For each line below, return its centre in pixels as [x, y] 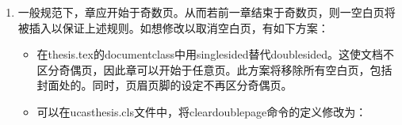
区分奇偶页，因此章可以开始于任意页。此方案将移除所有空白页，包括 [214, 69]
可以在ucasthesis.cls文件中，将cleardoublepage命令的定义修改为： [202, 111]
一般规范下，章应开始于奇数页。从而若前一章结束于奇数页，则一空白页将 [207, 12]
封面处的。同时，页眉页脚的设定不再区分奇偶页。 [165, 85]
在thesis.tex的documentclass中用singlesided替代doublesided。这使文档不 [216, 54]
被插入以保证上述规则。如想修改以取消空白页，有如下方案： [173, 27]
